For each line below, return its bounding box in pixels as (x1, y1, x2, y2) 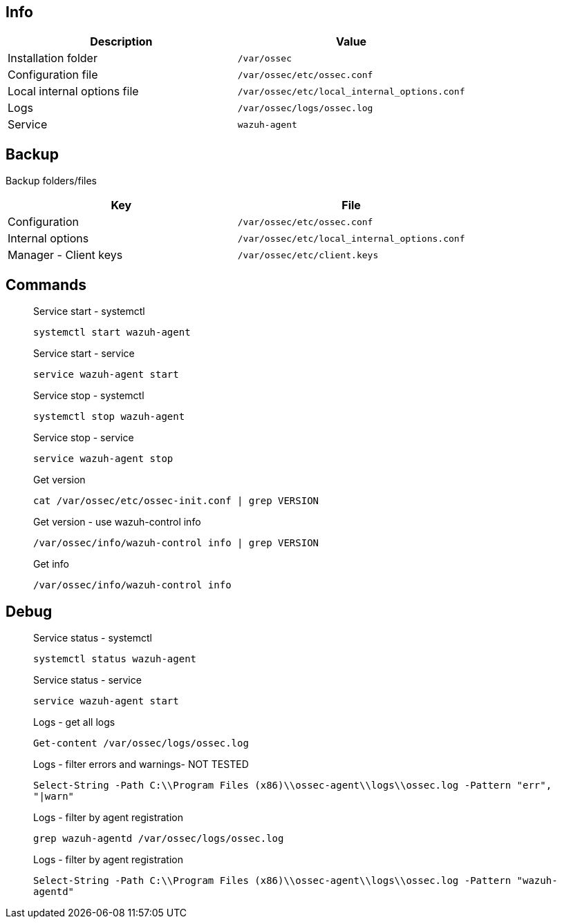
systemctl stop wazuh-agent (33, 411, 185, 423)
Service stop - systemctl (33, 389, 144, 402)
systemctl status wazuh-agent (33, 653, 197, 664)
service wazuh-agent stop (33, 453, 174, 465)
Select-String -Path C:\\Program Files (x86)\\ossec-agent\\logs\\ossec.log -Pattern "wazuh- (33, 874, 558, 886)
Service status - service (33, 673, 142, 686)
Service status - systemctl (33, 631, 152, 644)
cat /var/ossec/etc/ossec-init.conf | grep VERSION (33, 495, 319, 507)
